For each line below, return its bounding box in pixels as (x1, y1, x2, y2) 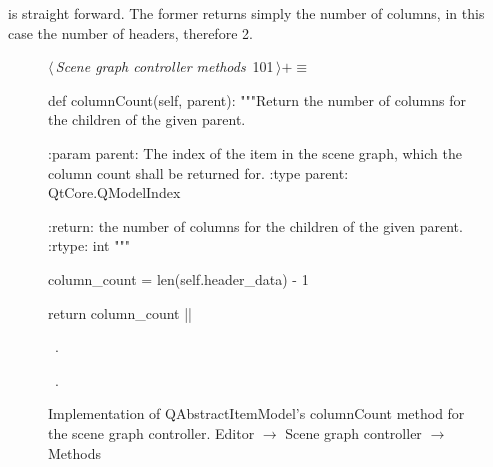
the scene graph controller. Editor (48, 422, 255, 443)
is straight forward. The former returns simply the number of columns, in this (8, 3, 485, 23)
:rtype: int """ (48, 235, 130, 256)
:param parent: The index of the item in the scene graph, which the (48, 142, 462, 163)
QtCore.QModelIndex (48, 182, 181, 203)
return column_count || (48, 302, 192, 323)
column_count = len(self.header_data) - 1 (48, 268, 309, 289)
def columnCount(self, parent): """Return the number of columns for (48, 89, 466, 110)
